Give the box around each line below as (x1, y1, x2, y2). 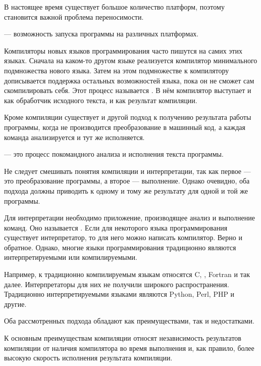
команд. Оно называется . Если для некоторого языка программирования (4, 222, 228, 233)
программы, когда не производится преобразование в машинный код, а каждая (4, 121, 246, 132)
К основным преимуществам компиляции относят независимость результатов (4, 333, 241, 343)
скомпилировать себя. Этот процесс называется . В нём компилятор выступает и (4, 85, 251, 96)
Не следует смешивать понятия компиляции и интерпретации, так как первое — (4, 165, 251, 176)
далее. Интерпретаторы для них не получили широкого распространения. (4, 279, 229, 289)
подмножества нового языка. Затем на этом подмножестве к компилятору (4, 65, 229, 75)
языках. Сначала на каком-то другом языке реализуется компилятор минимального (4, 55, 257, 66)
